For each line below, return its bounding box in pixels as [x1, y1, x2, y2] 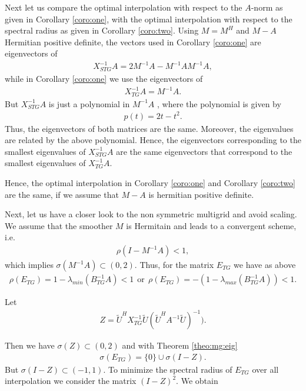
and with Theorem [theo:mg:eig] [122, 339, 238, 352]
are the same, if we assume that [5, 188, 119, 200]
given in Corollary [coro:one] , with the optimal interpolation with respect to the [5, 12, 292, 25]
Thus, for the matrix [139, 259, 214, 271]
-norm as [251, 1, 283, 13]
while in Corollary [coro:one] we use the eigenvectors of [5, 72, 203, 84]
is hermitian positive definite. [148, 188, 254, 200]
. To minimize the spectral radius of [103, 363, 232, 375]
